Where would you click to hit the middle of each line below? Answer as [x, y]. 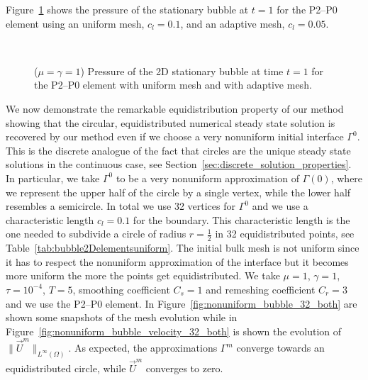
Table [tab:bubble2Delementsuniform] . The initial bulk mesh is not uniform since [183, 248]
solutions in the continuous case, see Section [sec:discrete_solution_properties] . [179, 164]
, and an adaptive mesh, [233, 23]
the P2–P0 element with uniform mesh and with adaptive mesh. [173, 85]
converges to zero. [184, 368]
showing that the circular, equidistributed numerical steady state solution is [171, 122]
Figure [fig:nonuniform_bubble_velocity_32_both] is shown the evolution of [174, 331]
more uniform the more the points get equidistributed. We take [143, 275]
